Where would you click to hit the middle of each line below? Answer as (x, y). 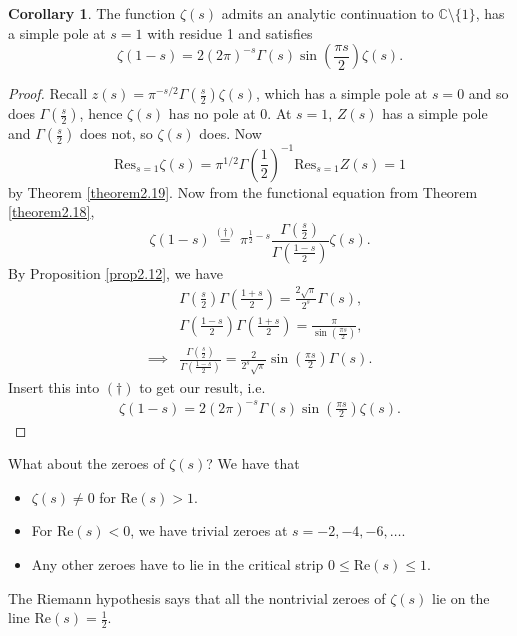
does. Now (230, 133)
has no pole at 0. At (230, 113)
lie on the (461, 597)
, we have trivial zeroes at (209, 530)
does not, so (116, 133)
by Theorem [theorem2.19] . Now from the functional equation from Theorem (243, 191)
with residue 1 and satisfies (230, 32)
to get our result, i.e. (202, 386)
